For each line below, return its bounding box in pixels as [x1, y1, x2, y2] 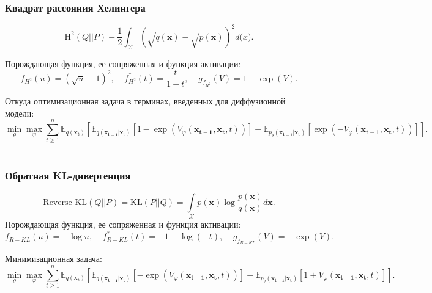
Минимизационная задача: [5, 252, 102, 265]
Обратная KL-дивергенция [5, 168, 131, 183]
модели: [5, 106, 34, 119]
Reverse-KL [43, 198, 87, 207]
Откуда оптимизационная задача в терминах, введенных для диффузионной [5, 95, 286, 107]
